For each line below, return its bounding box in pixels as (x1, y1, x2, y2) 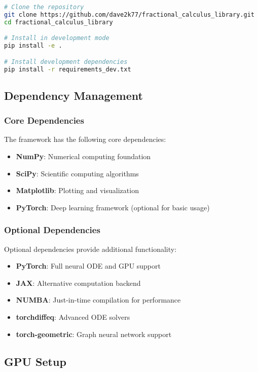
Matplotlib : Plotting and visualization (16, 185, 139, 196)
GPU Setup (4, 353, 66, 369)
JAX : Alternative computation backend (16, 277, 141, 288)
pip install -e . (4, 42, 62, 50)
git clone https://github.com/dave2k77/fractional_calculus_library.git (4, 11, 254, 18)
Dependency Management (4, 87, 143, 103)
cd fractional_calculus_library (4, 18, 113, 26)
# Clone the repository (4, 4, 84, 11)
